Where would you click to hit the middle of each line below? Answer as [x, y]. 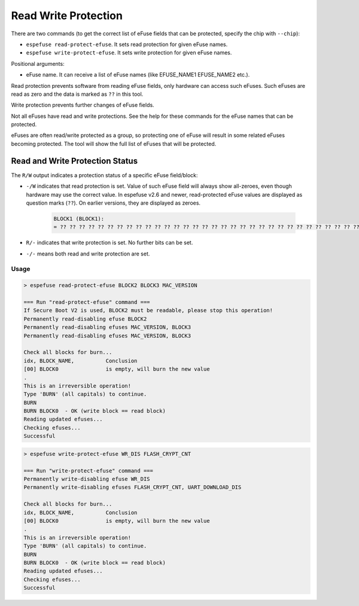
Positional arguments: [38, 63]
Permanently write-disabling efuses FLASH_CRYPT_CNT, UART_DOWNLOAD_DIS [133, 487]
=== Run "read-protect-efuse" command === [87, 302]
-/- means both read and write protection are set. [88, 254]
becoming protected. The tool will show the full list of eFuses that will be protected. [114, 144]
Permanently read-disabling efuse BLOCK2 [85, 319]
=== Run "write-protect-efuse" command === [89, 471]
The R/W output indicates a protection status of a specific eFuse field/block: [104, 175]
